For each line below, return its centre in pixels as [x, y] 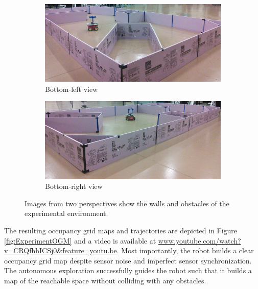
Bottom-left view [72, 89]
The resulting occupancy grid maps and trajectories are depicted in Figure [121, 230]
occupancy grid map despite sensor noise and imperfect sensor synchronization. [128, 260]
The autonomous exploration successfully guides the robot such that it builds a [128, 270]
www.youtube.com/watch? [200, 240]
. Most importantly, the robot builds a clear [185, 250]
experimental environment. [66, 213]
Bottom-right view [74, 186]
